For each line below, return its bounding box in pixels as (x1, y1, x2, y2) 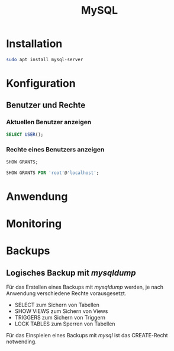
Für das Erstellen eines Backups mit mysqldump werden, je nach (6, 283, 164, 290)
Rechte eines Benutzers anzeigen (6, 146, 105, 154)
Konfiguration (6, 77, 76, 90)
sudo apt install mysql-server (6, 56, 83, 62)
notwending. (6, 338, 37, 345)
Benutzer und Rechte (6, 100, 86, 110)
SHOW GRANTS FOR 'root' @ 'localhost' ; (6, 170, 99, 176)
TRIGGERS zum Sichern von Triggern (14, 314, 105, 321)
